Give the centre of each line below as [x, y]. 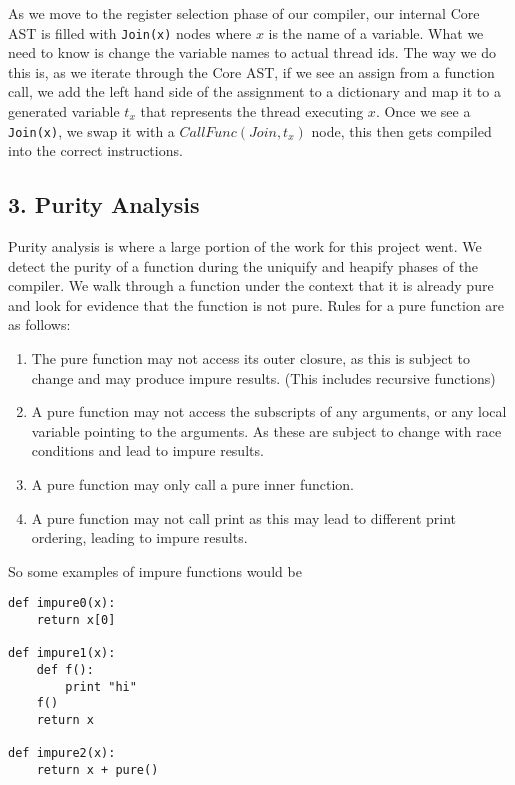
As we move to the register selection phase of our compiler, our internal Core [244, 13]
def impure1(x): [62, 653]
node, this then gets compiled [401, 130]
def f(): [65, 670]
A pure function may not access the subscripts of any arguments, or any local [269, 411]
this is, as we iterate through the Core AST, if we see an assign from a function [251, 71]
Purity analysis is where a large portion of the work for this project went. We [245, 246]
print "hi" [101, 686]
